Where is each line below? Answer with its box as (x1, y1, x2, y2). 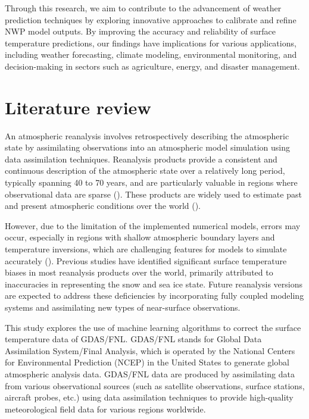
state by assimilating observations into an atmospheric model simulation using (5, 141, 291, 154)
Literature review (5, 95, 151, 119)
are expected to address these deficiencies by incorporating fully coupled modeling (5, 289, 304, 302)
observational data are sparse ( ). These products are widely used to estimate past (5, 187, 302, 200)
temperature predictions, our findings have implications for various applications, (5, 36, 296, 49)
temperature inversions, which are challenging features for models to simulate (5, 243, 287, 255)
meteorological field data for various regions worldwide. (5, 402, 206, 415)
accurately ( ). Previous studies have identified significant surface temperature (5, 254, 287, 267)
